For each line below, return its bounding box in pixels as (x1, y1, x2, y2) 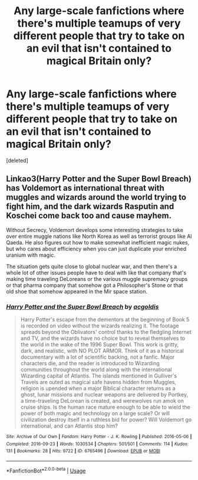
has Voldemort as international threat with (6, 183, 165, 193)
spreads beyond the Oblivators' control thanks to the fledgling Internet (20, 329, 192, 336)
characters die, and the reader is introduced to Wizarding (20, 360, 160, 367)
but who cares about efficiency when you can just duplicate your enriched (6, 245, 187, 252)
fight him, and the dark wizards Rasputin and (6, 201, 174, 211)
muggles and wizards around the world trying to (6, 193, 187, 203)
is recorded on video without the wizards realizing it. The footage (20, 322, 179, 329)
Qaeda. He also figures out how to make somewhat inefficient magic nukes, (6, 239, 190, 246)
